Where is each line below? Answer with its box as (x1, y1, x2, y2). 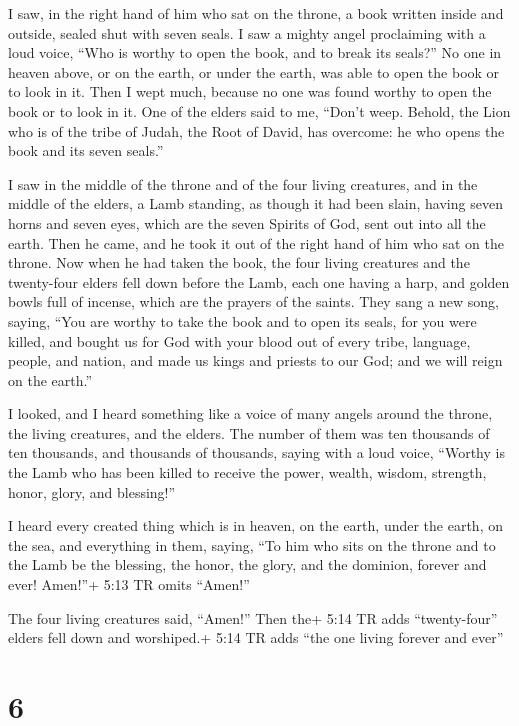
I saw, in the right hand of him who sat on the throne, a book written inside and (8, 3, 504, 23)
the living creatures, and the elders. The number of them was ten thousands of (8, 422, 490, 443)
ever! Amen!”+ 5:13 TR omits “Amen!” (8, 574, 250, 595)
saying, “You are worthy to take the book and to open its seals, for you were (8, 310, 477, 331)
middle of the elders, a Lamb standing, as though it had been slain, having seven (8, 193, 503, 214)
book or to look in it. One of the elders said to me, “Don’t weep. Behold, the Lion (8, 100, 511, 121)
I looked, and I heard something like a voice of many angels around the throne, (8, 403, 493, 424)
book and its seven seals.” (8, 140, 164, 161)
